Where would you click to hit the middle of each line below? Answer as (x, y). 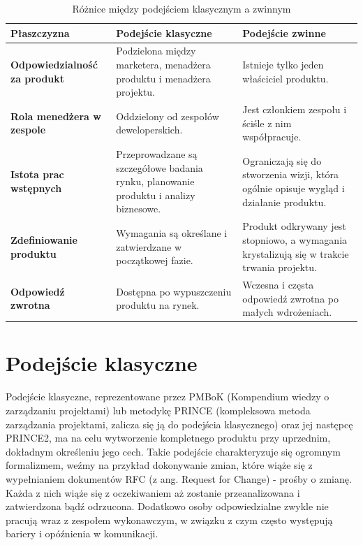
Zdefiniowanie (44, 239)
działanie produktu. (284, 202)
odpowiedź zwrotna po (290, 298)
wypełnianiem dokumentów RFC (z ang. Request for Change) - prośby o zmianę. (179, 478)
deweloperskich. (149, 130)
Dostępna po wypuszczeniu (174, 291)
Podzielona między (156, 51)
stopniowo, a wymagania (295, 239)
